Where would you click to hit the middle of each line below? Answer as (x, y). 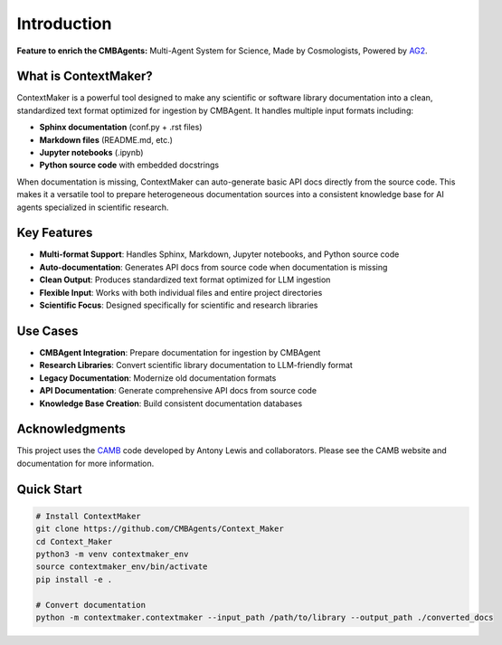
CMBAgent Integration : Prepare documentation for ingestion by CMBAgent (180, 352)
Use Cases (47, 331)
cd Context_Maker (74, 541)
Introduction (64, 24)
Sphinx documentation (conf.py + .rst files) (121, 128)
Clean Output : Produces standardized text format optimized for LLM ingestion (185, 280)
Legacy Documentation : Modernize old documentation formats (158, 378)
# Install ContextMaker (89, 516)
